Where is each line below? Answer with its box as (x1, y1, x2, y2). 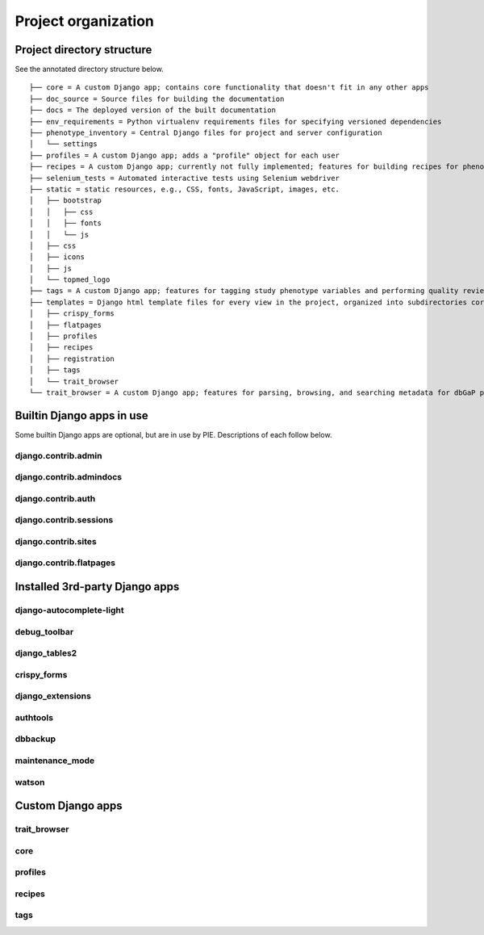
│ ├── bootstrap (29, 196, 102, 205)
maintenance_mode (15, 755, 95, 766)
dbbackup (15, 733, 56, 744)
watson (15, 776, 45, 787)
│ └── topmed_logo (29, 275, 111, 284)
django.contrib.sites (15, 535, 97, 547)
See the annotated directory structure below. (15, 65, 165, 74)
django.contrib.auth (15, 493, 96, 504)
